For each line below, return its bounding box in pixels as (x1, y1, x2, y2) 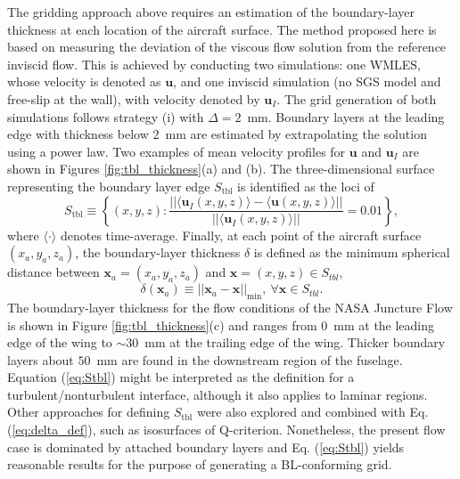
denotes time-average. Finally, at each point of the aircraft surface (60, 225, 422, 244)
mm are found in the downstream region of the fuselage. (96, 350, 403, 369)
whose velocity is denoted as (7, 72, 161, 91)
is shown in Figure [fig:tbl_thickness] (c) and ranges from (7, 315, 317, 334)
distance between (7, 263, 100, 281)
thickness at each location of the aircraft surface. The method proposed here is (7, 20, 437, 38)
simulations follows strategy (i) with (7, 107, 204, 126)
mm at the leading (333, 315, 435, 334)
